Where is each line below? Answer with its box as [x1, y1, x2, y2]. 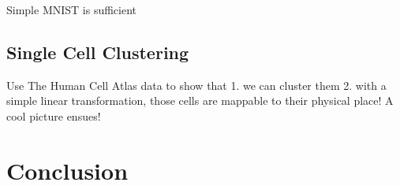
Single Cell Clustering [6, 39, 189, 64]
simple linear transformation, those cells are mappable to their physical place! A [6, 92, 394, 109]
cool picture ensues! [6, 107, 101, 124]
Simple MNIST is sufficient [6, 2, 137, 17]
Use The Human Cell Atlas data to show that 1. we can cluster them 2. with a [6, 76, 387, 93]
